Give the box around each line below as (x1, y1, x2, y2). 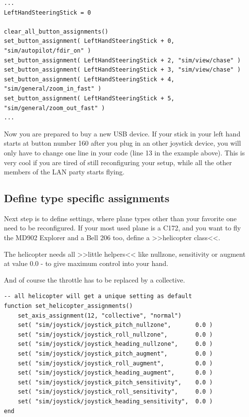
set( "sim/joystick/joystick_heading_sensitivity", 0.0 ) (18, 398, 213, 405)
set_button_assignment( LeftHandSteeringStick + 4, (4, 76, 175, 83)
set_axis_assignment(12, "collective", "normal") (18, 312, 182, 319)
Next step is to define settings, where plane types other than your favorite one (4, 213, 237, 223)
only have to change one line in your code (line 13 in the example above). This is (4, 147, 245, 157)
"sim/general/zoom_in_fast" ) (4, 85, 102, 93)
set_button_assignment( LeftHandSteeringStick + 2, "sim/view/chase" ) (4, 57, 241, 64)
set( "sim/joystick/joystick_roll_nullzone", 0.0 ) (18, 331, 213, 338)
